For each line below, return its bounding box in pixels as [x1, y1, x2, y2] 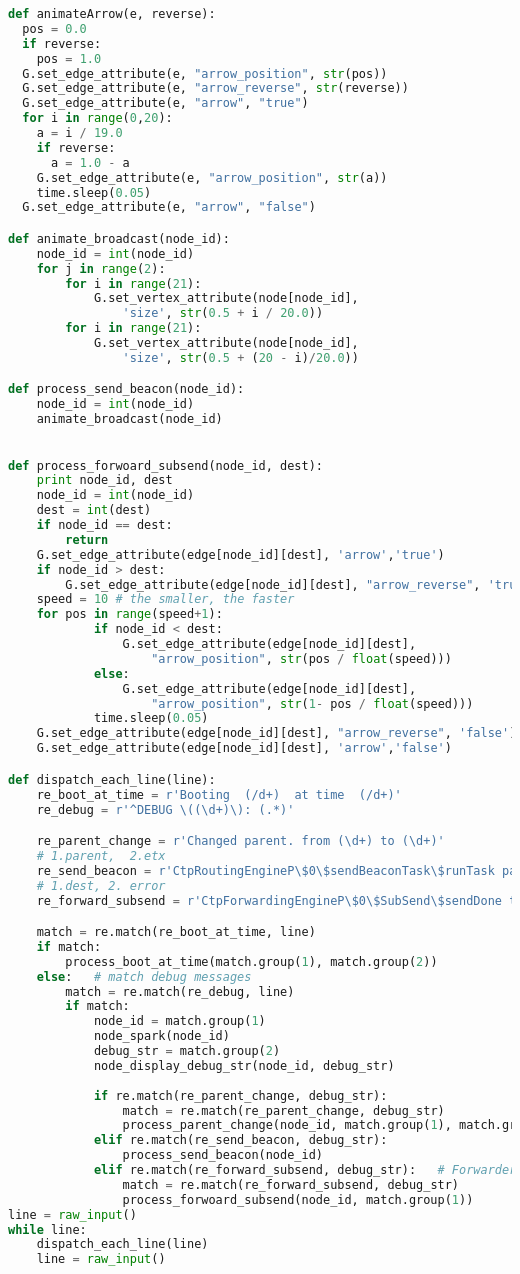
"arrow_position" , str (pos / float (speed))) [151, 651, 452, 666]
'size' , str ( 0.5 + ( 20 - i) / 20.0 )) [122, 350, 359, 365]
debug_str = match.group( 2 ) [93, 1044, 281, 1059]
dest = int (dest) [36, 503, 152, 518]
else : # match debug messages [36, 969, 252, 984]
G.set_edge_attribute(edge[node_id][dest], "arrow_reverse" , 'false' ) [36, 726, 517, 741]
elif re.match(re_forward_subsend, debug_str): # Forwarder [93, 1163, 517, 1178]
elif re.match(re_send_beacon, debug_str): [93, 1133, 388, 1148]
